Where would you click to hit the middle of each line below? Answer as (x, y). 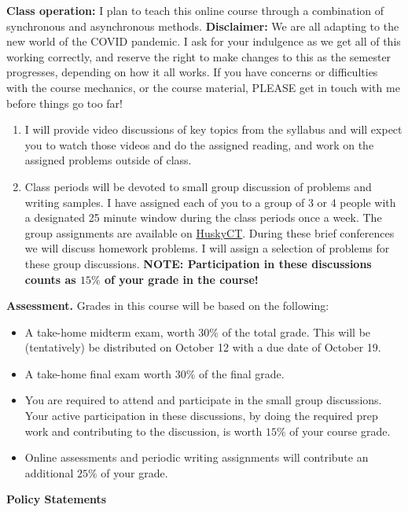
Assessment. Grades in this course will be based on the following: (168, 306)
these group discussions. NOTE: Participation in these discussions (198, 263)
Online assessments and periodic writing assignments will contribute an (197, 457)
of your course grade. (340, 431)
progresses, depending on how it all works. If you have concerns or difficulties (192, 72)
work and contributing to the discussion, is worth (143, 431)
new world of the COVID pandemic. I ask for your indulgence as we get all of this (204, 41)
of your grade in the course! (182, 279)
